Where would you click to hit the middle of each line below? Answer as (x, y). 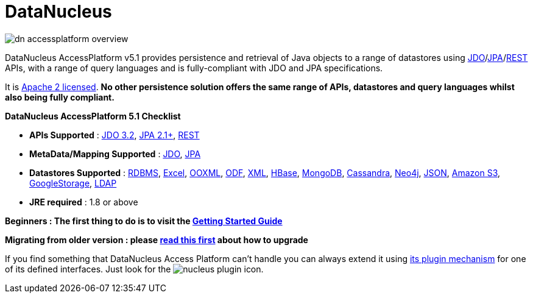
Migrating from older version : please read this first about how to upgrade (157, 239)
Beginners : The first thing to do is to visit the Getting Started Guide (144, 221)
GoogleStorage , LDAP (73, 183)
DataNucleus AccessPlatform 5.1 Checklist (93, 116)
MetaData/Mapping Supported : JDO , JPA (115, 154)
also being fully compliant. (60, 97)
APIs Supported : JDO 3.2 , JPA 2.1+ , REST (115, 135)
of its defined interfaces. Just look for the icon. (134, 269)
